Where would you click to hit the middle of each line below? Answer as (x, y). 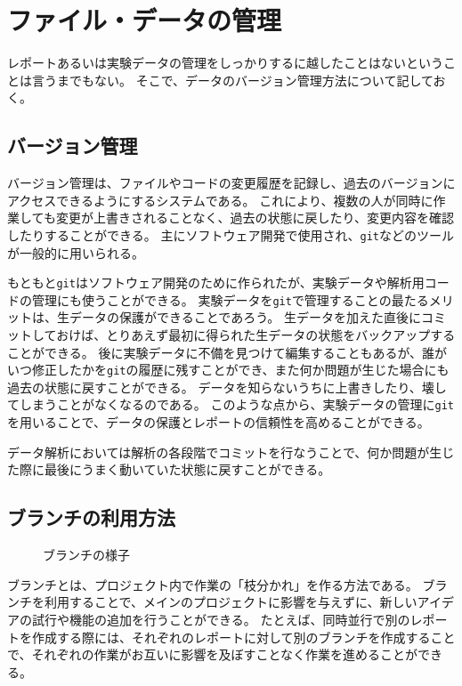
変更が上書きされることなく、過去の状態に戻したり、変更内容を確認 (255, 218)
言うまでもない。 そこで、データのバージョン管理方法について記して (232, 80)
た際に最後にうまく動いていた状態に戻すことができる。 (169, 469)
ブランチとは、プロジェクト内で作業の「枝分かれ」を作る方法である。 (213, 584)
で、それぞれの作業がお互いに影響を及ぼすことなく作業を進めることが (213, 654)
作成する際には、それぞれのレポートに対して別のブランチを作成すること (243, 637)
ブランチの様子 (86, 555)
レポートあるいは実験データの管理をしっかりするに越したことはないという (225, 63)
